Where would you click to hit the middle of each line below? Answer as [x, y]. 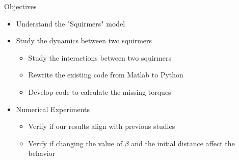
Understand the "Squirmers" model [71, 23]
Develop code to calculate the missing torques [100, 91]
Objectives [20, 6]
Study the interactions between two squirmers [100, 57]
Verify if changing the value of [75, 143]
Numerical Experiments [53, 109]
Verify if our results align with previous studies [102, 126]
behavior [42, 153]
